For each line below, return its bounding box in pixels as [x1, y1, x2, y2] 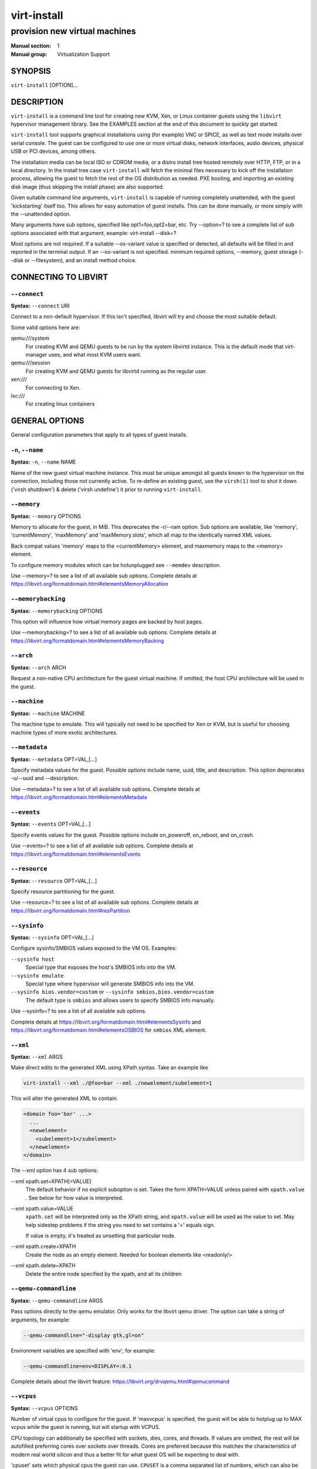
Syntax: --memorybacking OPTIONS [11, 607, 103, 614]
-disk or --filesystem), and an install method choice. [11, 256, 137, 264]
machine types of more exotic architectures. [11, 729, 118, 736]
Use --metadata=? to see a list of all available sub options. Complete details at [11, 785, 200, 793]
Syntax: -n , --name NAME [11, 458, 76, 465]
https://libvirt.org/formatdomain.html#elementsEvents [11, 850, 141, 857]
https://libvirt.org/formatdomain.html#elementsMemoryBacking [11, 637, 164, 644]
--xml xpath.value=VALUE [11, 1205, 73, 1212]
